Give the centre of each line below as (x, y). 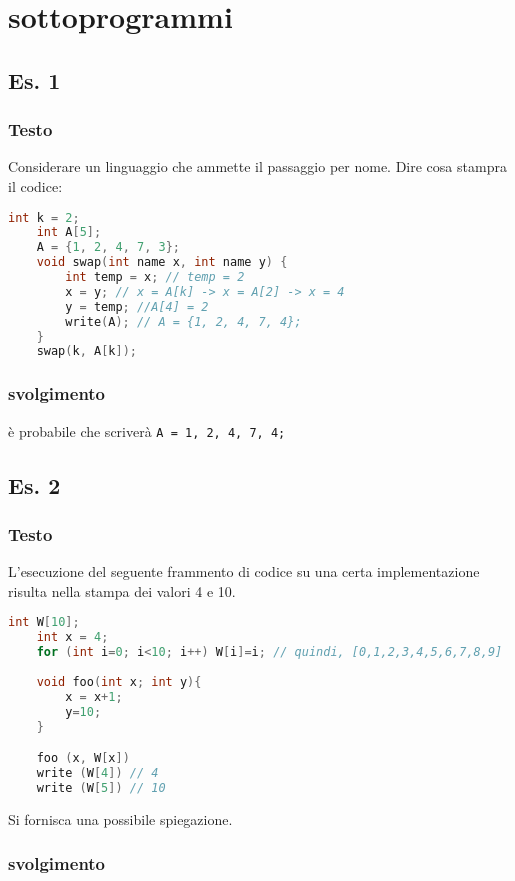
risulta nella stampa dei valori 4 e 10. (122, 590)
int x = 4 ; (72, 637)
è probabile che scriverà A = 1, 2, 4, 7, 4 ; (147, 430)
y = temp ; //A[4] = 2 (137, 306)
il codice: (35, 185)
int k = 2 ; (44, 217)
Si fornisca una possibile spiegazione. (120, 818)
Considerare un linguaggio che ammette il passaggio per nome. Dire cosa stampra (257, 166)
